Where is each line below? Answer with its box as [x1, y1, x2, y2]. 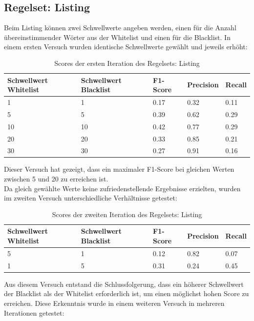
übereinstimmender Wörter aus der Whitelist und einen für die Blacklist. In [4, 32, 231, 42]
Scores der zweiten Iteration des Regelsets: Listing [52, 209, 202, 219]
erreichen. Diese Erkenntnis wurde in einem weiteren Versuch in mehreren [4, 298, 225, 308]
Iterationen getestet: [4, 307, 64, 318]
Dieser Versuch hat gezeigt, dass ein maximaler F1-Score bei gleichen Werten [4, 164, 234, 174]
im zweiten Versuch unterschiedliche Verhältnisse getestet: [4, 193, 177, 203]
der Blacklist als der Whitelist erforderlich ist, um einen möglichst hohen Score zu [4, 288, 249, 299]
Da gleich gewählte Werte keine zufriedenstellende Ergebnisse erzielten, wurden [4, 183, 241, 193]
